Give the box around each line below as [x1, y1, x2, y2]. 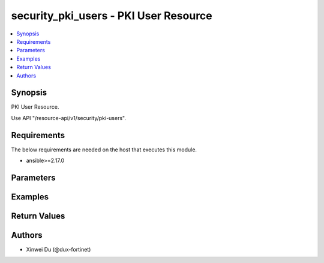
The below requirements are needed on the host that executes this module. [11, 146, 197, 153]
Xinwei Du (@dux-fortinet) [26, 246, 91, 253]
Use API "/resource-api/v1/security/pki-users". [11, 114, 126, 121]
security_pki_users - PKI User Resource [11, 9, 212, 22]
